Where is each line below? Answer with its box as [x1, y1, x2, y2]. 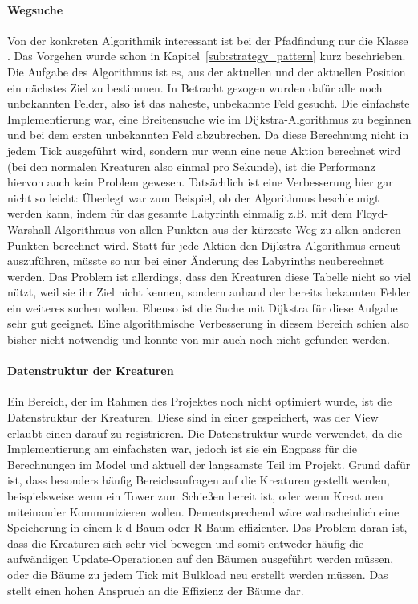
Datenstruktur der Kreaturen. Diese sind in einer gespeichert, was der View [7, 409, 379, 426]
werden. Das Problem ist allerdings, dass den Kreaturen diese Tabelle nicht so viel [7, 267, 412, 284]
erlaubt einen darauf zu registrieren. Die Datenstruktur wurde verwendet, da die [7, 424, 403, 441]
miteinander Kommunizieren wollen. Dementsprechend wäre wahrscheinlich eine [7, 503, 400, 520]
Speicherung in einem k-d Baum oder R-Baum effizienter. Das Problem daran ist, [7, 519, 408, 536]
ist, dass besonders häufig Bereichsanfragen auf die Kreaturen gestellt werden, [7, 471, 390, 488]
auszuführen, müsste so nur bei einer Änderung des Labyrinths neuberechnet [7, 252, 384, 269]
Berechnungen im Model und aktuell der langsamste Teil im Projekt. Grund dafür [7, 455, 411, 472]
